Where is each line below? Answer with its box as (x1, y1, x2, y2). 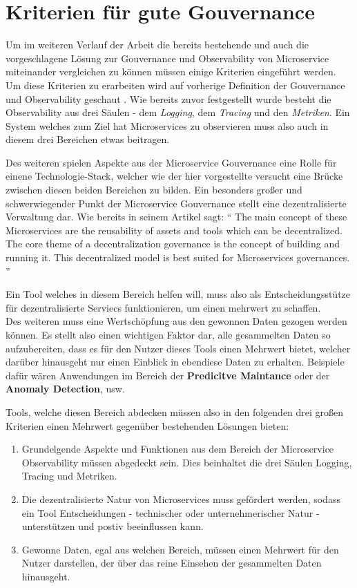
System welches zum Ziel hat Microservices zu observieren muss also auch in (6, 118, 329, 133)
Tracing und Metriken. (21, 468, 117, 483)
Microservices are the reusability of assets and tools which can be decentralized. (6, 222, 342, 237)
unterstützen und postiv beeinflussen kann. (21, 519, 204, 533)
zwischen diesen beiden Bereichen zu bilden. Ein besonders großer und (6, 182, 302, 197)
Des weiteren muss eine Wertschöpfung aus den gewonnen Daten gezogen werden (6, 314, 347, 328)
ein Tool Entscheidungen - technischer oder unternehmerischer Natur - (21, 505, 320, 520)
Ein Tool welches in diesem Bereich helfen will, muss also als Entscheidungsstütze (6, 287, 351, 301)
